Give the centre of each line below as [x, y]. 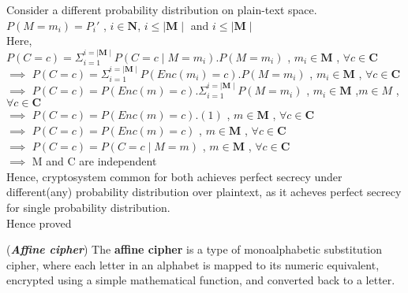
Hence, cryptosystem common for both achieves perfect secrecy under [174, 176]
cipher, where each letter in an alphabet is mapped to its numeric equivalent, [193, 264]
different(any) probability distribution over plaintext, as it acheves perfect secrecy [204, 192]
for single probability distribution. [88, 208]
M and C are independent [94, 161]
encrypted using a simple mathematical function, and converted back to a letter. [201, 280]
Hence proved [39, 223]
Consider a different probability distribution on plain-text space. [162, 9]
